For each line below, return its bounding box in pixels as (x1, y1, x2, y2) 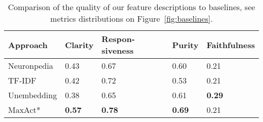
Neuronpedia (8, 60, 53, 71)
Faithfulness (206, 38, 255, 51)
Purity (172, 38, 199, 51)
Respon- (101, 33, 135, 45)
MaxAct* (8, 104, 41, 115)
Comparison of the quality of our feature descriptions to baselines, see (8, 1, 255, 13)
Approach (8, 38, 48, 51)
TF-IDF (8, 74, 36, 86)
